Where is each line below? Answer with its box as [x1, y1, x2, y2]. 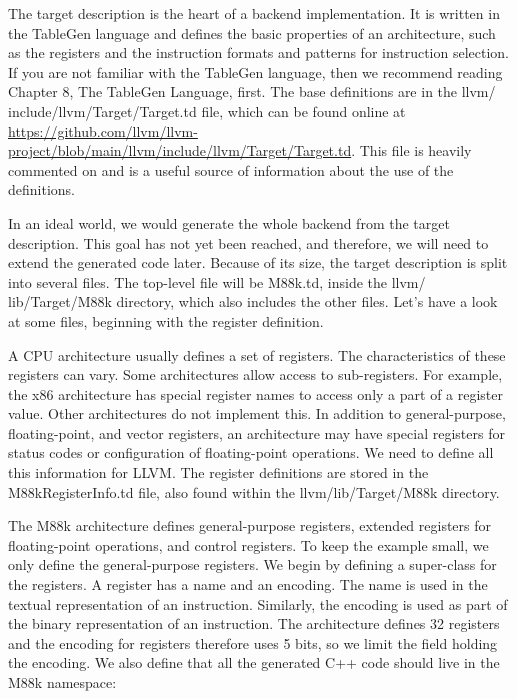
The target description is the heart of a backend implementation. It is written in [8, 3, 500, 23]
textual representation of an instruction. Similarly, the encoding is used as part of [8, 593, 508, 614]
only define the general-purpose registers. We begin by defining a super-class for [8, 554, 497, 575]
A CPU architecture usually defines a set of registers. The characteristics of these [8, 344, 506, 365]
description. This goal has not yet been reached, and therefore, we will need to [8, 232, 489, 253]
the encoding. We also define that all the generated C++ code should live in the [8, 652, 500, 673]
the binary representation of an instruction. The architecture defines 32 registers [8, 613, 500, 634]
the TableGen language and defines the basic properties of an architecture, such [8, 22, 496, 43]
